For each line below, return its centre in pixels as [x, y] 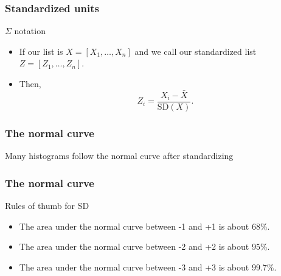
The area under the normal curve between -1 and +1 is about [134, 226]
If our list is [41, 51]
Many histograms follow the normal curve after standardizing [119, 156]
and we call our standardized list [196, 51]
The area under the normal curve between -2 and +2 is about [134, 246]
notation [30, 31]
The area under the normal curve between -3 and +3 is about [134, 267]
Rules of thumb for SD [47, 205]
